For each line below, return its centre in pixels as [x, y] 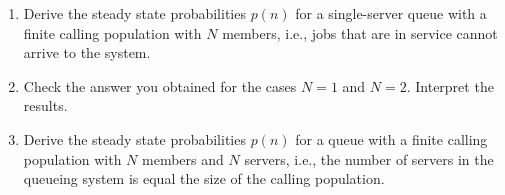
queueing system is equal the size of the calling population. [204, 178]
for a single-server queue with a [391, 13]
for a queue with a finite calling [391, 138]
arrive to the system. [87, 52]
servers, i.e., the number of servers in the [369, 158]
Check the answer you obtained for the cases [160, 85]
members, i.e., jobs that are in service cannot [360, 32]
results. [45, 105]
